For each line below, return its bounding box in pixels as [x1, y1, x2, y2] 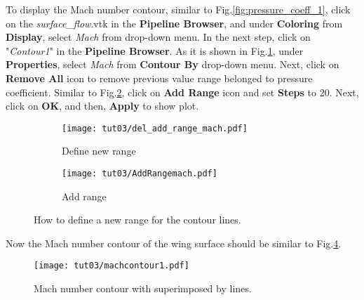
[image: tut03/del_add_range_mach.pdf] [62, 123, 248, 133]
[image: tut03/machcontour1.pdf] [34, 261, 189, 271]
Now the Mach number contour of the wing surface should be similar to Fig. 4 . [6, 235, 342, 250]
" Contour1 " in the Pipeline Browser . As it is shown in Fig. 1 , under [6, 43, 304, 58]
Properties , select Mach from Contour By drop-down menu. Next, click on [6, 57, 339, 72]
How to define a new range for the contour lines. [34, 212, 241, 227]
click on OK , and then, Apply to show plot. [6, 98, 199, 113]
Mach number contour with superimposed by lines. [34, 281, 252, 296]
